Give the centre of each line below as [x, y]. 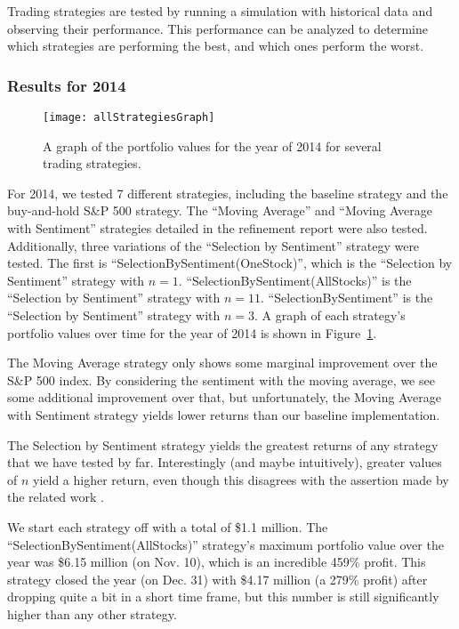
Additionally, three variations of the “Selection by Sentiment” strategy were [213, 245]
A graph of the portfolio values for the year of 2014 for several [212, 145]
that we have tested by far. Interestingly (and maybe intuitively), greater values [225, 462]
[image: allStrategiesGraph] [129, 117]
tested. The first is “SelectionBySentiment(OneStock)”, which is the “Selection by [230, 263]
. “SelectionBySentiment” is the [347, 298]
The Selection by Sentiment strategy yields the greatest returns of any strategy [223, 444]
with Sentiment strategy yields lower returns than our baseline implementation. [224, 414]
